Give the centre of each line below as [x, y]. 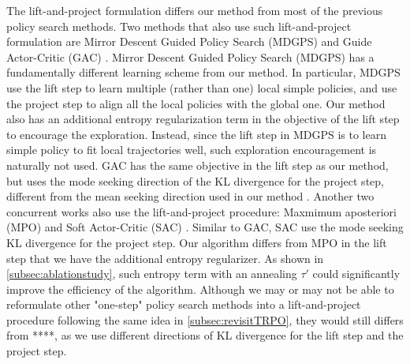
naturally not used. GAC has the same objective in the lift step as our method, [198, 165]
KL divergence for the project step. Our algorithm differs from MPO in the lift [197, 242]
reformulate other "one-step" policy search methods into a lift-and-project [184, 304]
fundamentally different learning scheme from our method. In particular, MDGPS [203, 72]
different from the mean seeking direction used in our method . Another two [190, 196]
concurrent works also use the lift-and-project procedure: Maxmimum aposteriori [201, 211]
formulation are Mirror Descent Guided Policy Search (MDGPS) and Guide [189, 41]
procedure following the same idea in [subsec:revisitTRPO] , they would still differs [205, 319]
